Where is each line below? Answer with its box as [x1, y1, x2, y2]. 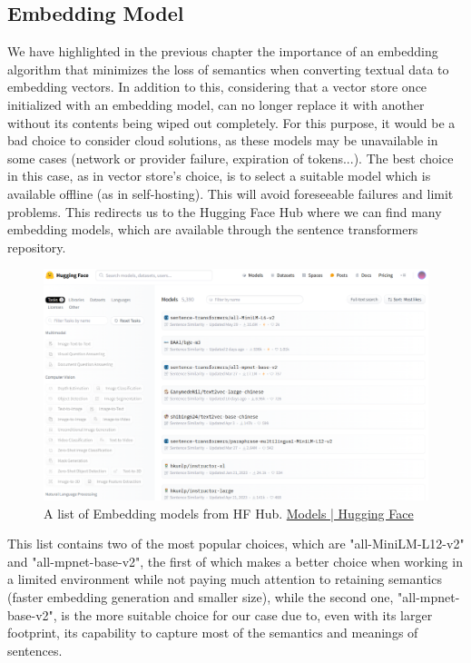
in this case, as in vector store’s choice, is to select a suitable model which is [7, 166, 431, 185]
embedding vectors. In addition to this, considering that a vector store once [7, 77, 427, 96]
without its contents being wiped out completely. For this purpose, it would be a [7, 113, 456, 132]
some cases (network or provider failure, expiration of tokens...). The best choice [7, 148, 454, 167]
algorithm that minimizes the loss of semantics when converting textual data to [7, 59, 449, 78]
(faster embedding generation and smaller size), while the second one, [7, 587, 394, 606]
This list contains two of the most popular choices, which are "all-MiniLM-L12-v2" [7, 534, 465, 553]
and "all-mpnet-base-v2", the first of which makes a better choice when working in [7, 551, 463, 570]
